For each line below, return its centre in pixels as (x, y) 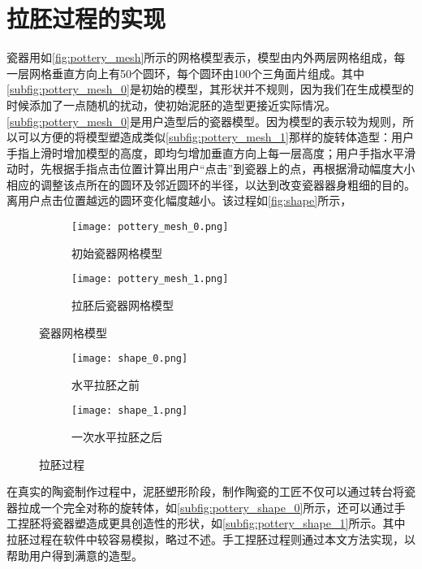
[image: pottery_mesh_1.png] (150, 279)
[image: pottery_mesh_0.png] (150, 227)
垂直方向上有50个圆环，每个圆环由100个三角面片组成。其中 (208, 73)
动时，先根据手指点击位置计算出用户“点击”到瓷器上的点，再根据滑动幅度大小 (211, 169)
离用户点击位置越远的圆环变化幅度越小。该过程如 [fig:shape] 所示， (179, 200)
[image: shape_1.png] (130, 411)
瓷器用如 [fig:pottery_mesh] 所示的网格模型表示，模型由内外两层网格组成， (200, 57)
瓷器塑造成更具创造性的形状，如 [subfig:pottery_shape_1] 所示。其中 (228, 523)
